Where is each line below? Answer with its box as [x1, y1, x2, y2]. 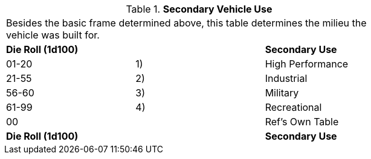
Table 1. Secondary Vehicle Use [126, 3, 273, 15]
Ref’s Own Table [265, 116, 339, 128]
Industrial [265, 72, 308, 84]
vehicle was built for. [6, 29, 100, 41]
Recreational [265, 101, 322, 113]
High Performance [265, 58, 349, 70]
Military [265, 87, 299, 99]
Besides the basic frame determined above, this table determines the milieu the [6, 17, 367, 29]
